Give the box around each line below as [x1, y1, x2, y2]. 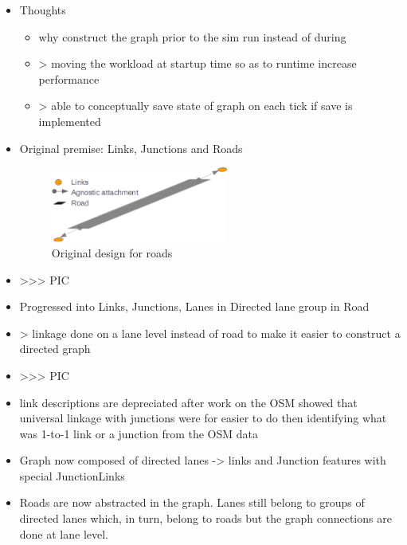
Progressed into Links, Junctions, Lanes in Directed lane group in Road [19, 298, 370, 315]
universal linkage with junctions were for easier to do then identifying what [19, 410, 387, 426]
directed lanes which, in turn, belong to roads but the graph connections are [19, 510, 392, 527]
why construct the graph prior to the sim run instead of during [38, 28, 346, 45]
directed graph [19, 340, 91, 357]
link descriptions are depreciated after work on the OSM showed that [19, 394, 358, 410]
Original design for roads [51, 244, 173, 261]
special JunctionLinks [19, 467, 125, 484]
